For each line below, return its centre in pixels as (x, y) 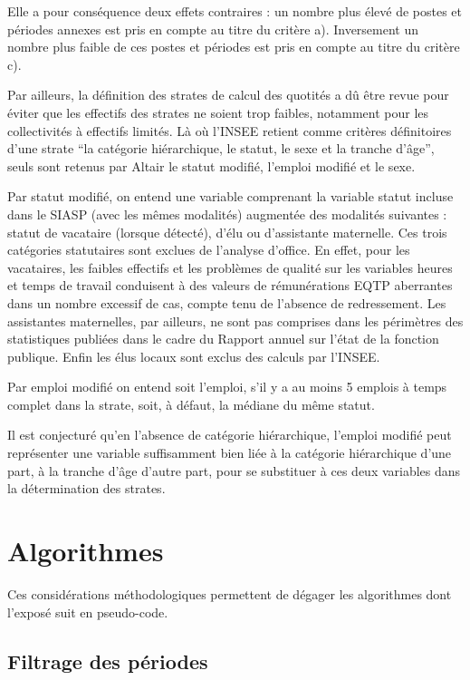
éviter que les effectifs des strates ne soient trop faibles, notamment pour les (218, 112)
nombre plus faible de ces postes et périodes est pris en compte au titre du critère (234, 47)
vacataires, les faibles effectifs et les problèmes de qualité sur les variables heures (230, 267)
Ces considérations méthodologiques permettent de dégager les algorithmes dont (230, 593)
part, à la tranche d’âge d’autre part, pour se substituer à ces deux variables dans (234, 470)
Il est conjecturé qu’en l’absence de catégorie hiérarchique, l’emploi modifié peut (230, 435)
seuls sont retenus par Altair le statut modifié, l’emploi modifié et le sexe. (211, 165)
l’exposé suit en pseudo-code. (88, 612)
